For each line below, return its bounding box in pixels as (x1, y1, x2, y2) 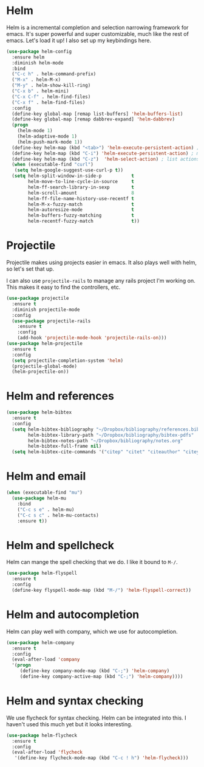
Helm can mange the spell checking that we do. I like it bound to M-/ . (6, 558, 178, 566)
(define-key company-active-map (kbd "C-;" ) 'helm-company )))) (19, 673, 183, 679)
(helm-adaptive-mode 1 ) (17, 133, 78, 140)
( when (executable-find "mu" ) (6, 490, 83, 496)
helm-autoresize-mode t (28, 207, 135, 213)
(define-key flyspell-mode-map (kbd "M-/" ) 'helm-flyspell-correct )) (12, 587, 191, 593)
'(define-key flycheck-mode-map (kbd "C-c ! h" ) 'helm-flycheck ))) (14, 755, 189, 761)
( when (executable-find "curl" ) (12, 162, 94, 168)
